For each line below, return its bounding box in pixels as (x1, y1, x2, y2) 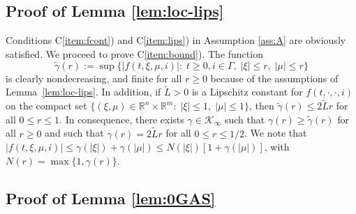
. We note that (244, 125, 307, 140)
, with (264, 139, 290, 154)
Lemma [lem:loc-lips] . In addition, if (6, 84, 161, 99)
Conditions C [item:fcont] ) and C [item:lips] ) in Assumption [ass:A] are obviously (6, 33, 346, 47)
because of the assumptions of (210, 70, 339, 85)
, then (249, 98, 274, 113)
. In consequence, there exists (59, 112, 184, 126)
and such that (45, 125, 104, 140)
